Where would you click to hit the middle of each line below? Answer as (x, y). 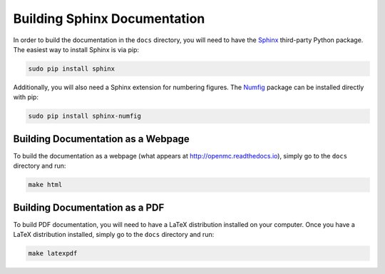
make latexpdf (53, 254)
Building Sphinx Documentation (109, 19)
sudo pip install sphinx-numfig (85, 116)
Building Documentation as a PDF (89, 207)
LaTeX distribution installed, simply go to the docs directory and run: (114, 235)
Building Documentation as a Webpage (102, 139)
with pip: (26, 97)
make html (45, 185)
